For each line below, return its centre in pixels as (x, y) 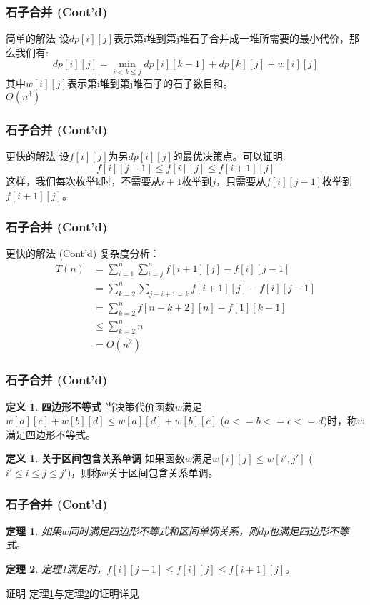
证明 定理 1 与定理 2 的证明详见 (72, 592)
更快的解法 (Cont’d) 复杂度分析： (83, 253)
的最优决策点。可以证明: (229, 156)
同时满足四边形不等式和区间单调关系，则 (164, 530)
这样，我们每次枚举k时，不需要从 (84, 181)
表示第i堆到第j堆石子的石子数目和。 (150, 82)
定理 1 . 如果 (34, 530)
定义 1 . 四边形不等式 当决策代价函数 (90, 406)
